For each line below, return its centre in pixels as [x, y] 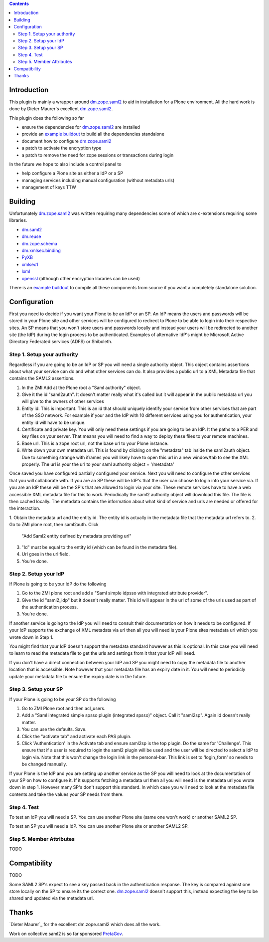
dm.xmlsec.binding [41, 250]
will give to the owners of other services [63, 401]
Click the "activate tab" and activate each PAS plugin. [76, 736]
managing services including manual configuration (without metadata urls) [98, 180]
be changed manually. [44, 764]
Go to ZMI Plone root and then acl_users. [64, 709]
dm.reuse [31, 236]
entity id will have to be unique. [54, 422]
